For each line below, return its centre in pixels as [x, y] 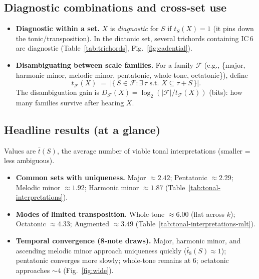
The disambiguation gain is [58, 92]
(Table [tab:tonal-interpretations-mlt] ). [195, 224]
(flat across [208, 214]
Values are [20, 150]
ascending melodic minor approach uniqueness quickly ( [101, 250]
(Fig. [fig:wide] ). [88, 270]
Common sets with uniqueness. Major [81, 177]
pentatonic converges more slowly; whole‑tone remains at [103, 260]
